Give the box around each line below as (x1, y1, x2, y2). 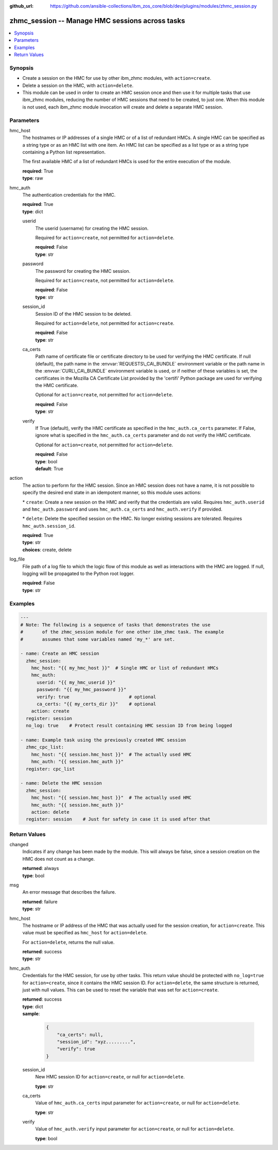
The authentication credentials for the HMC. (22, 192, 116, 198)
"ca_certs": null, (57, 1032, 103, 1037)
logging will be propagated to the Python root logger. (22, 570, 135, 577)
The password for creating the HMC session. (35, 268, 131, 274)
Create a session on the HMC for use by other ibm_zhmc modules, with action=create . (22, 75, 212, 81)
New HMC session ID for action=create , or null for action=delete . (35, 1074, 185, 1080)
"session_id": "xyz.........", (57, 1039, 136, 1044)
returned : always (22, 865, 59, 872)
